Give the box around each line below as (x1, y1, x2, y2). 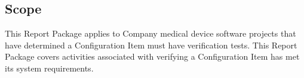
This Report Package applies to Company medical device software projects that (5, 27, 296, 40)
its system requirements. (5, 61, 94, 74)
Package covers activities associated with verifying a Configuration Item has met (5, 50, 300, 63)
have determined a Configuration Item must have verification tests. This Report (5, 38, 297, 51)
